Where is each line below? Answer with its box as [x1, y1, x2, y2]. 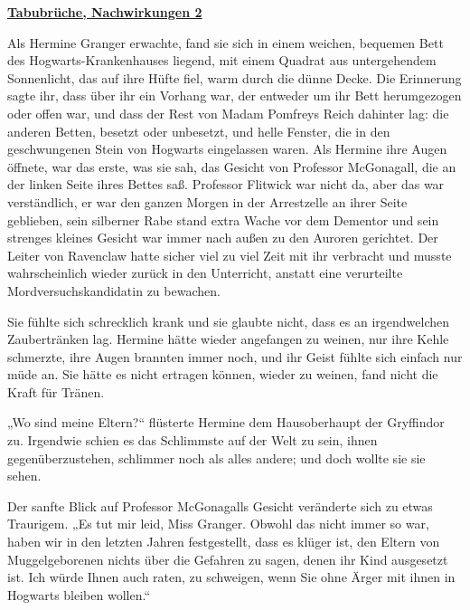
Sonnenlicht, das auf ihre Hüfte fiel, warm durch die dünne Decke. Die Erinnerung [7, 68, 462, 87]
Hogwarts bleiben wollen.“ [7, 585, 151, 604]
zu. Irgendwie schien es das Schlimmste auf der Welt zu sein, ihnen [7, 431, 378, 450]
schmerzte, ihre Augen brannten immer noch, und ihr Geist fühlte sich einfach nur [7, 347, 463, 366]
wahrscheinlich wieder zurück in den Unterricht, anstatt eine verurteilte [7, 263, 403, 282]
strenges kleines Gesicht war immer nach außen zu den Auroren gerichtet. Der [7, 228, 438, 247]
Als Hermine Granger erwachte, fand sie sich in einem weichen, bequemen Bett [7, 33, 444, 52]
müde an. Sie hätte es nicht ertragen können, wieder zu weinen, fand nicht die [7, 365, 438, 384]
